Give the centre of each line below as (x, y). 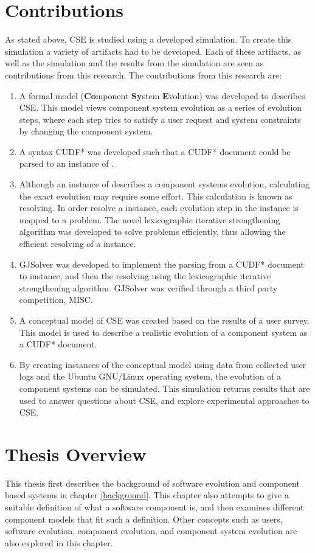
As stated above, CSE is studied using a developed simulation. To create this (148, 39)
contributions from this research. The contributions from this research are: (144, 75)
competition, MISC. (56, 300)
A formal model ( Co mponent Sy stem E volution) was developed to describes (162, 95)
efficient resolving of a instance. (78, 244)
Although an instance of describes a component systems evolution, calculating (164, 184)
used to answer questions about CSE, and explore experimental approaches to (164, 400)
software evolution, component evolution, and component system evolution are (151, 531)
